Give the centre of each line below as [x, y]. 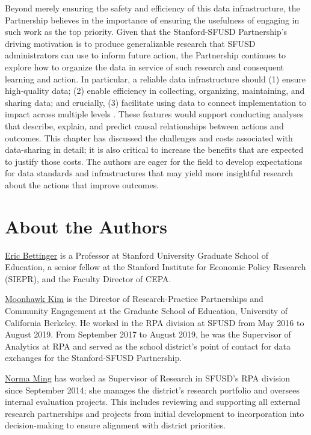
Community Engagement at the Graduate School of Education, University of [146, 310]
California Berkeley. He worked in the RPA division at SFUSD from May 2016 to [155, 322]
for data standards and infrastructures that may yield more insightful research [149, 173]
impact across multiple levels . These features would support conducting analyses [154, 114]
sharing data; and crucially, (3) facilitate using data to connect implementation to [156, 102]
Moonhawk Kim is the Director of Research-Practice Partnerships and [134, 299]
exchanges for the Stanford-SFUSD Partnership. [94, 358]
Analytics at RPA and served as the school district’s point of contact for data [148, 346]
